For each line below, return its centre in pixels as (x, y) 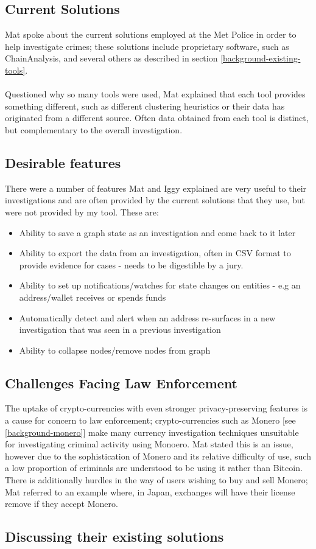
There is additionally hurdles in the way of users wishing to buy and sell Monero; (156, 480)
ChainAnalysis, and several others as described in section (111, 58)
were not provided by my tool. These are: (82, 212)
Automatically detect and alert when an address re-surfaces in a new (147, 317)
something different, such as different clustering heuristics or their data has (145, 106)
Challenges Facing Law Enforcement (121, 383)
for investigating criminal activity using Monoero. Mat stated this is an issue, (149, 444)
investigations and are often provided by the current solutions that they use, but (155, 200)
